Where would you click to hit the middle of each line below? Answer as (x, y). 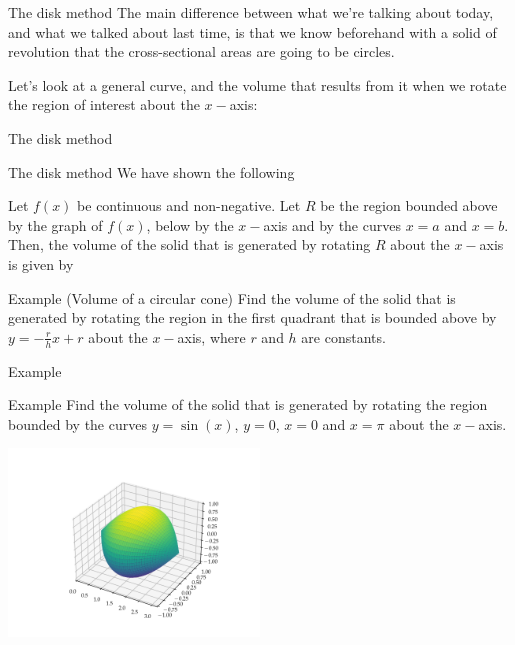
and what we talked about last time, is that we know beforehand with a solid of (252, 31)
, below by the (190, 224)
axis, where (211, 336)
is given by (41, 263)
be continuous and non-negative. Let (189, 205)
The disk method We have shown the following (151, 171)
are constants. (343, 336)
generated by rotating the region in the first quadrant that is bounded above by (252, 317)
